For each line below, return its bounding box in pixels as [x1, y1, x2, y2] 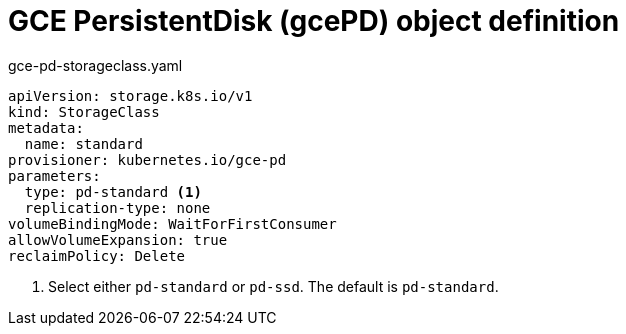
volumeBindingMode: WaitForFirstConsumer [8, 215, 337, 232]
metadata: [8, 119, 84, 136]
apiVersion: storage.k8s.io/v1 [8, 87, 253, 104]
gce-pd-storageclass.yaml [8, 56, 183, 74]
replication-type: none [24, 199, 211, 216]
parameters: [8, 167, 101, 184]
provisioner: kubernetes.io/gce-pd [8, 151, 287, 168]
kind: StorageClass [8, 103, 160, 120]
